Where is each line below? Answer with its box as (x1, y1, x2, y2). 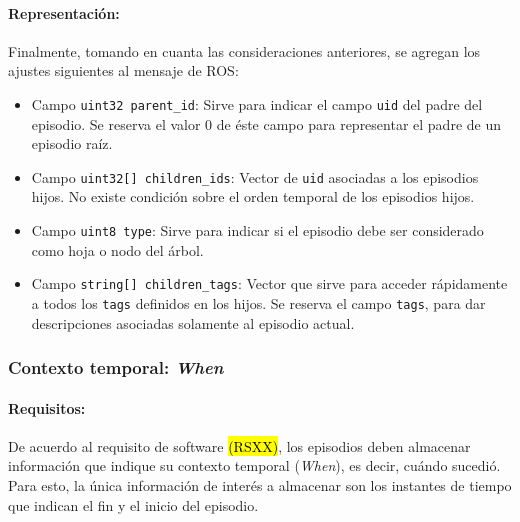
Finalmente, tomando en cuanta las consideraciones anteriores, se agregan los (8, 40, 481, 61)
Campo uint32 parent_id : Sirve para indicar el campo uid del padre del (31, 93, 483, 114)
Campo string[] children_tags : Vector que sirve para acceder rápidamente (31, 273, 508, 294)
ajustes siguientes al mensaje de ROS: (8, 60, 239, 81)
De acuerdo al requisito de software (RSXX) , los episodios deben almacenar (8, 435, 471, 456)
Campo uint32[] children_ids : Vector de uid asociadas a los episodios (31, 166, 479, 187)
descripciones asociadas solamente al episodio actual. (31, 312, 355, 333)
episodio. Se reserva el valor (31, 113, 201, 134)
